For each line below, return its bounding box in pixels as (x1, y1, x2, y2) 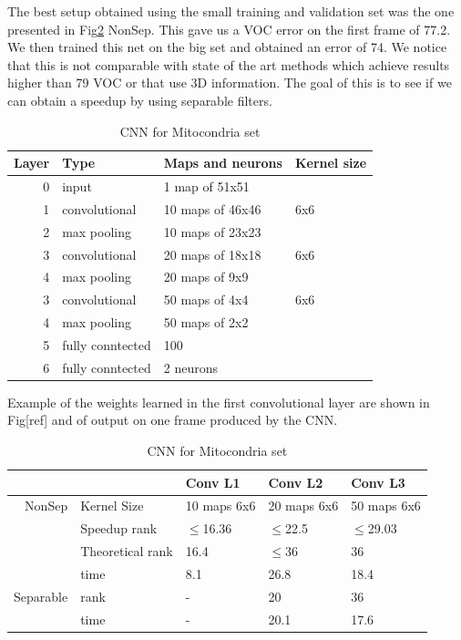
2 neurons (163, 357, 218, 377)
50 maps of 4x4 (163, 290, 249, 309)
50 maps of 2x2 (163, 313, 249, 332)
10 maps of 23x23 (163, 222, 261, 241)
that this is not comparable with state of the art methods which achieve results (7, 55, 450, 74)
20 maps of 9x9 (163, 267, 249, 286)
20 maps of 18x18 (163, 244, 261, 263)
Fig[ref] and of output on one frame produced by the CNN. (7, 410, 338, 429)
